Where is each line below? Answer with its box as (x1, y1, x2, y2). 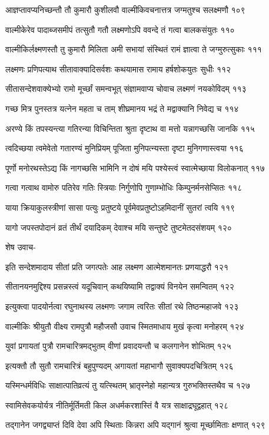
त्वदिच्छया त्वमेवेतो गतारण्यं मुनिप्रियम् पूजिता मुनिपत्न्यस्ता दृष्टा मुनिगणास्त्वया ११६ (5, 142, 244, 154)
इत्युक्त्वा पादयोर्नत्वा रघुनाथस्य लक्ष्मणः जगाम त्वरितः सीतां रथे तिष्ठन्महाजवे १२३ (5, 300, 239, 312)
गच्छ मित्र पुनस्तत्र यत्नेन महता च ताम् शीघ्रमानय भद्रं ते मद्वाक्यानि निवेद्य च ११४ (5, 102, 239, 114)
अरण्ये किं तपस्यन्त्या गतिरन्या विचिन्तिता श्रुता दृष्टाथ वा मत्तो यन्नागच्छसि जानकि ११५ (5, 122, 255, 134)
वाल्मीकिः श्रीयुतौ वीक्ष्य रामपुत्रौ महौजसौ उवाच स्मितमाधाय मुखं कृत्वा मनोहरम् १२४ (5, 320, 244, 332)
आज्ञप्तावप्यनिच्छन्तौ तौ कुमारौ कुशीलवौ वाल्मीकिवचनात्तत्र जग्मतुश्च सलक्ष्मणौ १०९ (5, 4, 245, 15)
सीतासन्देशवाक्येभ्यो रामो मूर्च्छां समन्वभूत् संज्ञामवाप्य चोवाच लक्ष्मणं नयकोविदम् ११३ (5, 82, 247, 95)
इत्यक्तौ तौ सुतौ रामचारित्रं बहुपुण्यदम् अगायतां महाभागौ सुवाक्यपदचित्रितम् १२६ (5, 359, 234, 371)
